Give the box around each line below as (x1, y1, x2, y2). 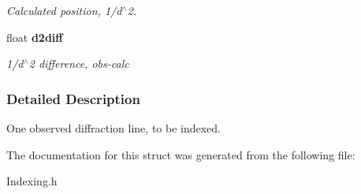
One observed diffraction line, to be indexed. (6, 120, 221, 136)
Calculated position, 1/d (6, 2, 122, 18)
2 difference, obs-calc (28, 55, 129, 72)
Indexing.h (6, 173, 58, 189)
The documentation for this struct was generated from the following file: (6, 146, 355, 162)
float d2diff (6, 28, 63, 45)
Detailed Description (6, 88, 140, 108)
